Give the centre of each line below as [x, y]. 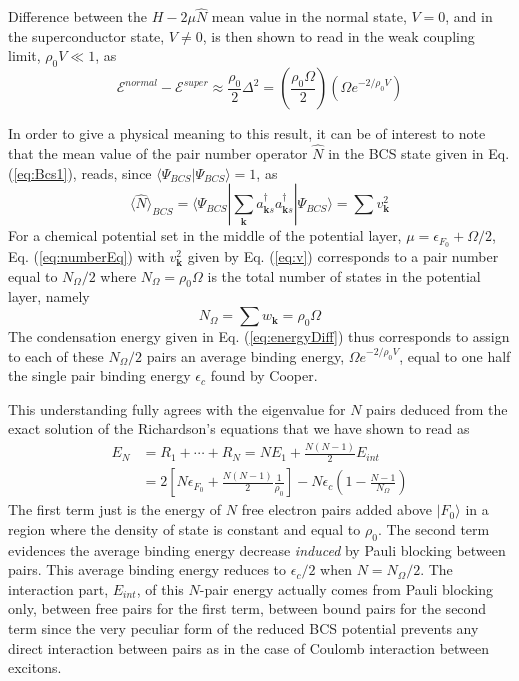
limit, [24, 55]
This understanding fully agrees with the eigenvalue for [177, 408]
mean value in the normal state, [309, 16]
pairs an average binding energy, [245, 355]
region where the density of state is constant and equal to [184, 528]
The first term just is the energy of [115, 509]
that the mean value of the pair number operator [158, 153]
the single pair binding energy [99, 375]
